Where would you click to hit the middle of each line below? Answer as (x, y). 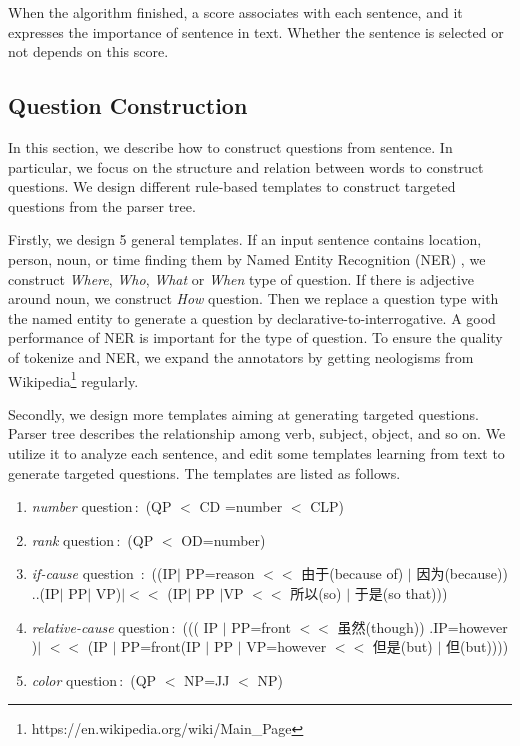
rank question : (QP (92, 539)
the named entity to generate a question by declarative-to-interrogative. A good (252, 317)
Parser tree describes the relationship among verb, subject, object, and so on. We (257, 433)
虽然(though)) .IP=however (422, 626)
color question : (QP (94, 679)
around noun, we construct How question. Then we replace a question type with (253, 298)
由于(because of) (352, 573)
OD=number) (223, 539)
